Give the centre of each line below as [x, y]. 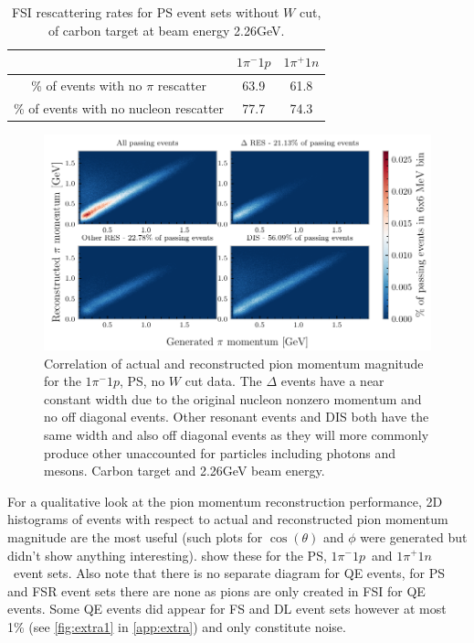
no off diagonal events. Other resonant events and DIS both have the [237, 417]
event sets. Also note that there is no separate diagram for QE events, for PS [229, 573]
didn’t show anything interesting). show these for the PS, [167, 555]
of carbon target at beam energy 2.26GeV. [166, 30]
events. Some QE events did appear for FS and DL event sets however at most [227, 609]
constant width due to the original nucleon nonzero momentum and [233, 398]
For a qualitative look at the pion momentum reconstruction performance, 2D [225, 501]
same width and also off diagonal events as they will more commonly [237, 434]
